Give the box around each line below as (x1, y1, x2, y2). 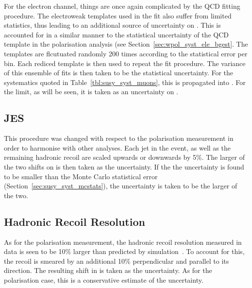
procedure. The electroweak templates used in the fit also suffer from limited (4, 10, 232, 20)
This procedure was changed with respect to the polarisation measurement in (4, 133, 234, 143)
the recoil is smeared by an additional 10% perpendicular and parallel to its (4, 255, 229, 266)
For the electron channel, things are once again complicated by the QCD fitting (4, 1, 240, 11)
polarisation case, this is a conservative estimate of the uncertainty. (4, 274, 203, 285)
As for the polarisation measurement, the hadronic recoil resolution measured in (4, 237, 242, 247)
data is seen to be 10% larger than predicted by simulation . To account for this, (4, 246, 245, 256)
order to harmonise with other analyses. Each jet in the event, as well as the (4, 142, 231, 152)
